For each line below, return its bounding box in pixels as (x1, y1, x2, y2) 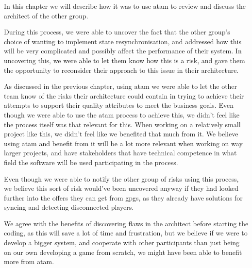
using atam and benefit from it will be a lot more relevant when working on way (4, 138, 243, 148)
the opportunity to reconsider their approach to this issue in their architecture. (4, 65, 239, 75)
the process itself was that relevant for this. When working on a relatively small (4, 119, 241, 129)
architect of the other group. (4, 10, 88, 20)
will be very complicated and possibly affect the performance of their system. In (4, 46, 242, 56)
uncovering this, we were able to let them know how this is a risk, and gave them (4, 55, 245, 65)
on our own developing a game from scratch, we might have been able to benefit (4, 247, 242, 257)
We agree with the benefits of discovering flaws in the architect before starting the (4, 218, 249, 228)
